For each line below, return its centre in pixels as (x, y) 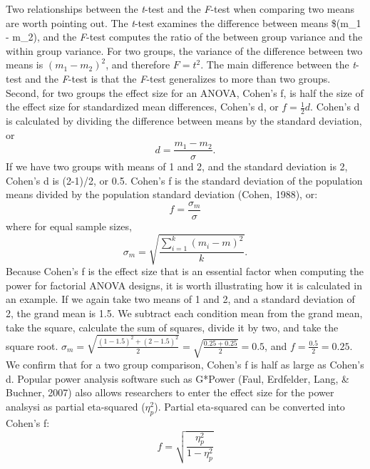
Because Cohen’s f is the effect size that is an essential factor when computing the (185, 271)
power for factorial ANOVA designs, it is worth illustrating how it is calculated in (184, 285)
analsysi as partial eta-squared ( (76, 407)
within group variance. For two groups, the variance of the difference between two (184, 50)
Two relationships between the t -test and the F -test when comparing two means (180, 9)
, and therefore (138, 65)
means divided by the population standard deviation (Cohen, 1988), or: (162, 194)
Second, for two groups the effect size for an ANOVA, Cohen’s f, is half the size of (185, 92)
